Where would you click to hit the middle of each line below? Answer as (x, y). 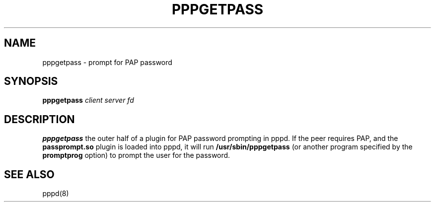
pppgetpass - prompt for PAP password (107, 62)
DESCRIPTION (39, 119)
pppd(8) (56, 194)
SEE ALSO (29, 174)
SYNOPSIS (31, 81)
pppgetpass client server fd (88, 100)
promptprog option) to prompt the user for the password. (136, 155)
